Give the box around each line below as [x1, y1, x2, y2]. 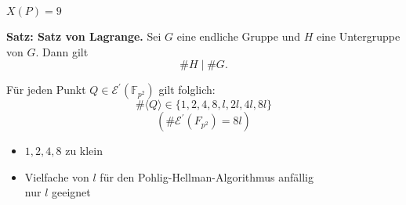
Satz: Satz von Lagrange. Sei [6, 28, 161, 44]
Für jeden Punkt [6, 81, 86, 98]
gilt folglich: [158, 81, 216, 98]
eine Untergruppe [316, 28, 401, 44]
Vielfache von [24, 168, 89, 185]
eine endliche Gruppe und [176, 28, 301, 44]
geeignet [51, 184, 91, 200]
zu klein [65, 142, 103, 159]
